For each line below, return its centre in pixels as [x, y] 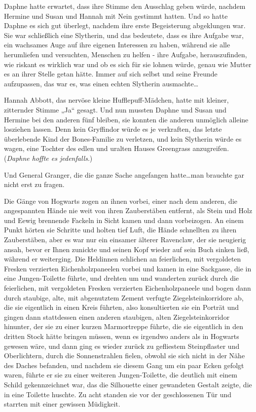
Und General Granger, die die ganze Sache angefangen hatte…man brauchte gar [124, 174]
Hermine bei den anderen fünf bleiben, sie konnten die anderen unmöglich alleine [126, 119]
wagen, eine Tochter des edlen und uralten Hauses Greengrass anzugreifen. [117, 148]
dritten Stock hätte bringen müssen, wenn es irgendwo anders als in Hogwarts [122, 336]
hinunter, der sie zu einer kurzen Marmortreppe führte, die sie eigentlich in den [124, 326]
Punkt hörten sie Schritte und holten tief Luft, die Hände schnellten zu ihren [120, 230]
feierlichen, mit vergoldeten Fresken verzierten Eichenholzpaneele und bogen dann [128, 288]
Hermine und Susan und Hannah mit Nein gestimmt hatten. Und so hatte [116, 16]
